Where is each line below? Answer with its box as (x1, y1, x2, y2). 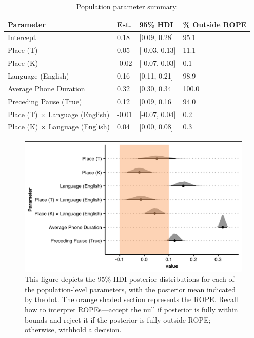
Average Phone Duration (8, 83, 85, 93)
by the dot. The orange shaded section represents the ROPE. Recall (25, 294, 238, 305)
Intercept (8, 32, 36, 43)
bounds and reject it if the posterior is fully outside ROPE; (25, 314, 211, 325)
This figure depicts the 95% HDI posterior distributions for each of (25, 274, 235, 285)
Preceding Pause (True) (8, 96, 82, 106)
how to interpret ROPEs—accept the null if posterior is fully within (25, 304, 238, 315)
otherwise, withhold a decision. (25, 324, 122, 335)
